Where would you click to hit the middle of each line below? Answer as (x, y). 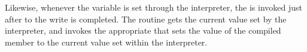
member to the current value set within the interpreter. (106, 42)
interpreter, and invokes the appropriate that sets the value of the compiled (143, 30)
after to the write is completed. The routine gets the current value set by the (146, 19)
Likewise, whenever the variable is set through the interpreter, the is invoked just (154, 7)
